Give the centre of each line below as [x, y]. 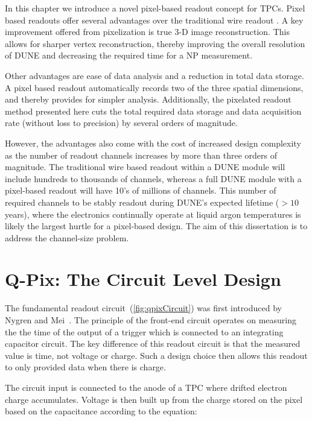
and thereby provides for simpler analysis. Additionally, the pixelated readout [148, 99]
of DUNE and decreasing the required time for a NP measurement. [129, 55]
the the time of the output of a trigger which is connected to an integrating [144, 331]
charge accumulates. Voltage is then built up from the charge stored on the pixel [154, 399]
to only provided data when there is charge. [85, 367]
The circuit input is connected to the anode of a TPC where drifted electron [146, 387]
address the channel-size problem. [67, 237]
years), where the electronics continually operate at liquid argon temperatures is [153, 214]
